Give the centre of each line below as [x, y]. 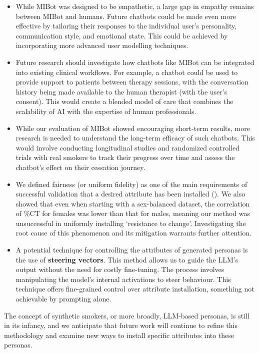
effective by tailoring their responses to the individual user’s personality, [126, 26]
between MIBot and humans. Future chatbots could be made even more [126, 16]
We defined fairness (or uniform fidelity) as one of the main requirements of [131, 184]
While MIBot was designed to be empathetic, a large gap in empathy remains [135, 6]
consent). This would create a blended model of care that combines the [124, 101]
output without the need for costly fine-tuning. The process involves [120, 269]
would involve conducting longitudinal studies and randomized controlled [127, 147]
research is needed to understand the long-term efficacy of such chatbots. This [135, 138]
